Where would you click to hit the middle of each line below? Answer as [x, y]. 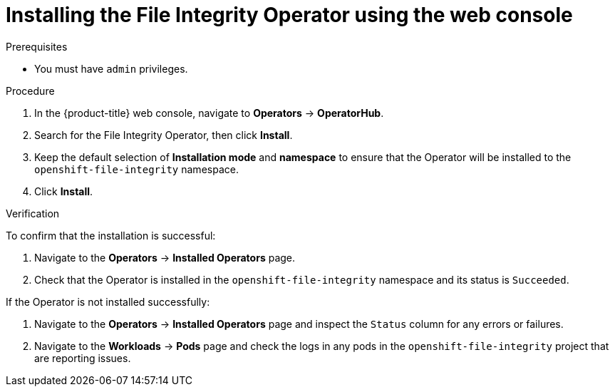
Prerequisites [37, 46]
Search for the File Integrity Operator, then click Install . [164, 135]
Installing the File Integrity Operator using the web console [289, 15]
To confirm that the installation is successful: [111, 235]
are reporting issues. [83, 358]
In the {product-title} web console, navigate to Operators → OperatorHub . [209, 113]
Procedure [30, 91]
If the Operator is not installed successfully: [108, 301]
